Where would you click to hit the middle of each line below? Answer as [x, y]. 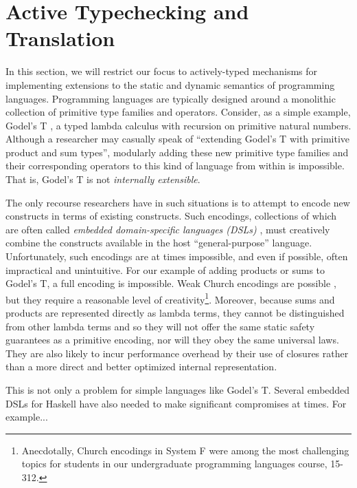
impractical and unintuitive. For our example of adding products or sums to [165, 269]
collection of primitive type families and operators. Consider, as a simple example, [178, 112]
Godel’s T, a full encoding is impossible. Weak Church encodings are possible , [171, 283]
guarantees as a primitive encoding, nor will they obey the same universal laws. [172, 340]
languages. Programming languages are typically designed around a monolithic [171, 98]
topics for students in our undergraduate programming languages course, [174, 464]
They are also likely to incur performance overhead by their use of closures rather [177, 353]
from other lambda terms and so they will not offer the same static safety [160, 326]
